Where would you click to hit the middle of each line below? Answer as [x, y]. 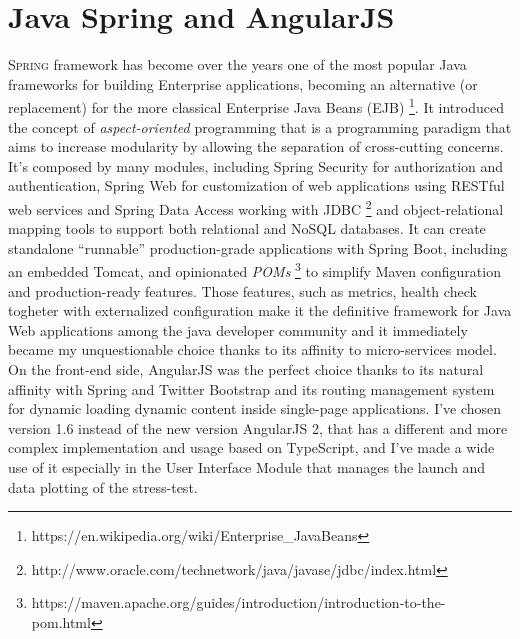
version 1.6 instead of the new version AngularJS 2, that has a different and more [258, 427]
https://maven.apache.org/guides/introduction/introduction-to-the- [238, 602]
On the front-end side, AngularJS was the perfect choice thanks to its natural [246, 369]
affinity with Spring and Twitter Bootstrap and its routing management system [251, 388]
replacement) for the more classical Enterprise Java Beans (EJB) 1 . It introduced [256, 105]
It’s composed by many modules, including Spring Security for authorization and [256, 165]
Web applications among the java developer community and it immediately [238, 329]
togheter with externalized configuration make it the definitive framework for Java [260, 310]
